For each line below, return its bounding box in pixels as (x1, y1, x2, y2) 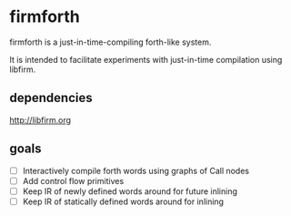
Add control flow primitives (22, 175, 125, 186)
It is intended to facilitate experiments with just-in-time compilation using (9, 54, 283, 65)
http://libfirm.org (9, 114, 71, 125)
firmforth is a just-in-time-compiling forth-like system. (9, 36, 212, 47)
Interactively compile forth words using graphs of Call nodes (22, 165, 250, 176)
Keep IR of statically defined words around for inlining (22, 196, 225, 207)
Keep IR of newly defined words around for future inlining (22, 185, 238, 197)
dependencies (9, 90, 93, 106)
